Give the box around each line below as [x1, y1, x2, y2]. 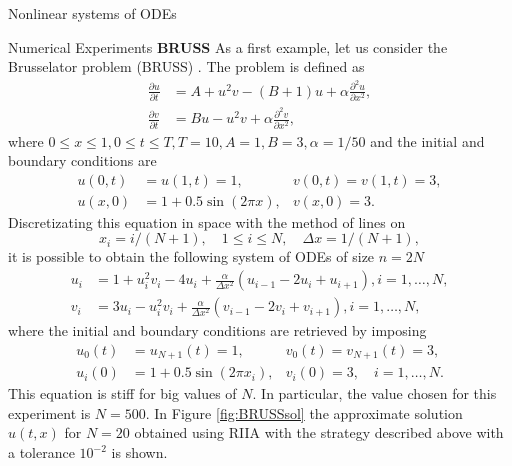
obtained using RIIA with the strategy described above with [134, 422, 504, 443]
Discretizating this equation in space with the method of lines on [8, 211, 406, 232]
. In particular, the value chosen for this [252, 383, 497, 404]
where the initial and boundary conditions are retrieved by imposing [8, 320, 427, 341]
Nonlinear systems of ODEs [8, 3, 177, 23]
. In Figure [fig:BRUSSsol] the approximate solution [145, 402, 463, 423]
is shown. [111, 442, 168, 463]
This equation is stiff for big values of [8, 383, 237, 404]
